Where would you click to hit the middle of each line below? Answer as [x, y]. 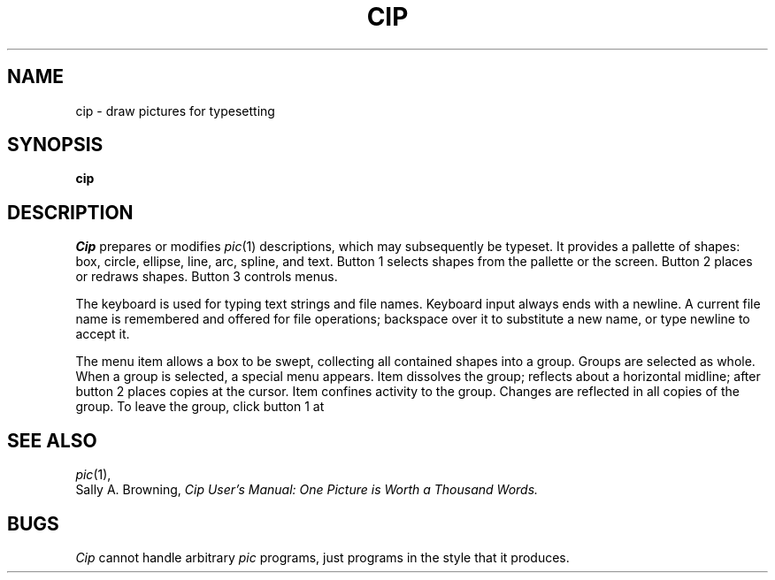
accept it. [103, 334]
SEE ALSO [52, 440]
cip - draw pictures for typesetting [175, 111]
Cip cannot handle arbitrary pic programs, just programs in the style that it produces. [322, 557]
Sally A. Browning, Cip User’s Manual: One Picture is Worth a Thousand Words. [307, 490]
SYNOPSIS [55, 145]
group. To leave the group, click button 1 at [200, 407]
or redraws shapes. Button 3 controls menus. [207, 277]
